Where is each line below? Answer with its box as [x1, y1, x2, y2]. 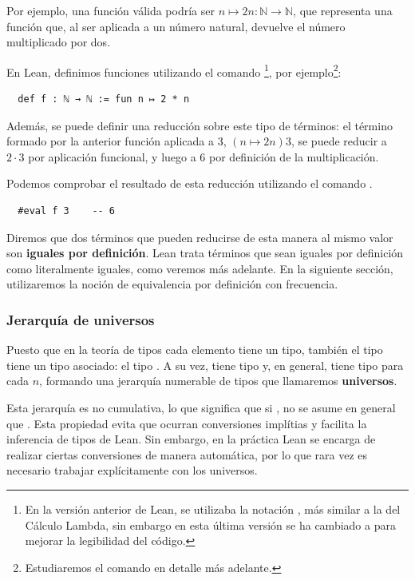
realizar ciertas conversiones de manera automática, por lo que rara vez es [6, 446, 368, 463]
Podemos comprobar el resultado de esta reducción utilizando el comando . [6, 175, 373, 192]
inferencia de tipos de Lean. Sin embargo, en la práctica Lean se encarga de [6, 431, 376, 447]
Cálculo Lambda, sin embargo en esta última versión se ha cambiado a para [25, 516, 396, 533]
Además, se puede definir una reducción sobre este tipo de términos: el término [6, 117, 393, 133]
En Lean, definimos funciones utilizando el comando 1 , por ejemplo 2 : [6, 61, 342, 80]
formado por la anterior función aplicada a [6, 133, 214, 149]
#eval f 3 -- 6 [18, 205, 116, 217]
